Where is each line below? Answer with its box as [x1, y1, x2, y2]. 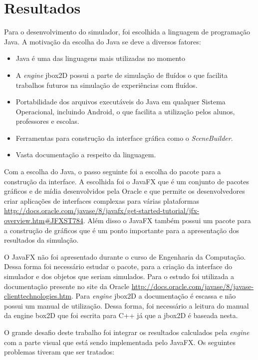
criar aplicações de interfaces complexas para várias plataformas [4, 195, 200, 206]
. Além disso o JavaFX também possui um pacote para [83, 215, 251, 226]
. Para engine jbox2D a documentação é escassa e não [71, 291, 236, 301]
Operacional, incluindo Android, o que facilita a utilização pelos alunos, [15, 106, 235, 116]
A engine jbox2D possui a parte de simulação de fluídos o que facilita [15, 69, 228, 80]
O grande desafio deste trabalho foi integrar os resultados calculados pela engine [4, 327, 250, 337]
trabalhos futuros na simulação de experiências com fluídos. [15, 79, 198, 90]
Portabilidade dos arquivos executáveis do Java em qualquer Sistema [15, 96, 226, 107]
